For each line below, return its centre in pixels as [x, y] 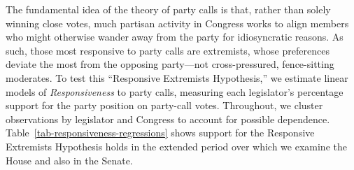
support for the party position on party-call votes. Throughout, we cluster [164, 105]
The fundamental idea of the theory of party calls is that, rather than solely [168, 9]
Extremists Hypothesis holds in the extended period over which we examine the [176, 146]
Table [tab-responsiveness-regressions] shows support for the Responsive [160, 133]
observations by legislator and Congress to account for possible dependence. [168, 119]
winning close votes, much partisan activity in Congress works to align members [177, 23]
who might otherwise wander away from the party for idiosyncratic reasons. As [175, 37]
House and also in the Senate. [69, 160]
